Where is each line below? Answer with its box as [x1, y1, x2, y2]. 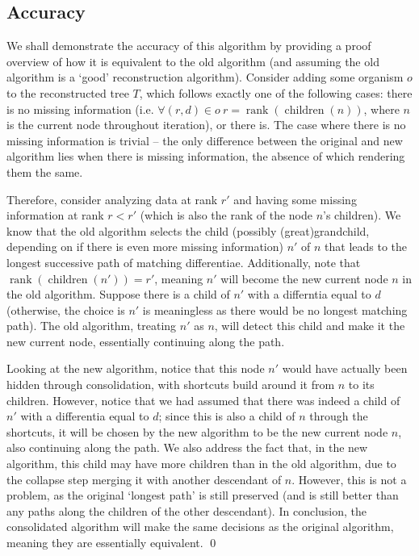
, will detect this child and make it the [214, 317, 405, 334]
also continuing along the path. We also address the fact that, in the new [6, 439, 368, 456]
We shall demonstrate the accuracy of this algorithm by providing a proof [6, 37, 371, 54]
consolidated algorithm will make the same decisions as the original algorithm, [6, 518, 394, 535]
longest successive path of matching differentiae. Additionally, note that [6, 253, 361, 270]
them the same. [6, 163, 83, 180]
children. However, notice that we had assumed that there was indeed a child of [6, 391, 400, 408]
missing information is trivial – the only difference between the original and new [6, 132, 403, 148]
